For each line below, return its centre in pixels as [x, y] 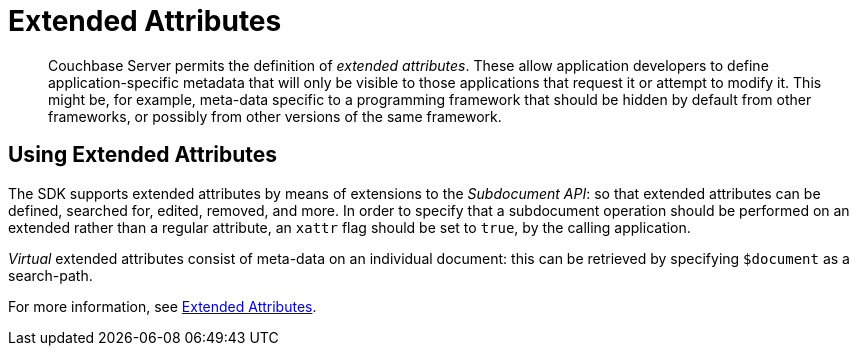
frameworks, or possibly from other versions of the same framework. [275, 116]
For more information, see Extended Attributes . [162, 306]
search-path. [50, 275]
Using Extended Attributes [143, 155]
